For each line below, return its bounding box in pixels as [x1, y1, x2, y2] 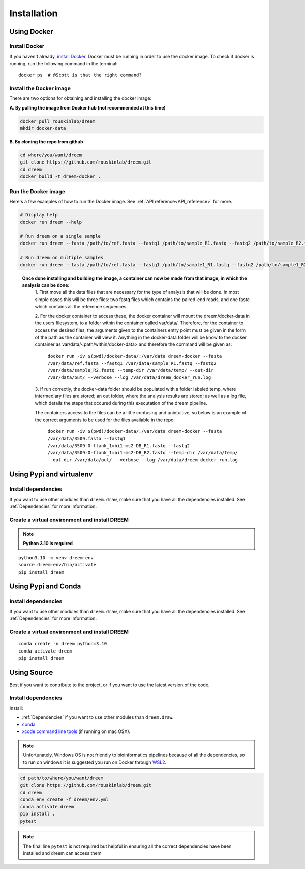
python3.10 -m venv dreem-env [18, 555, 94, 560]
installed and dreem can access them [23, 850, 102, 856]
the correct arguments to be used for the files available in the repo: [35, 417, 175, 423]
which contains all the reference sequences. [35, 304, 128, 310]
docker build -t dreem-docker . [20, 174, 101, 179]
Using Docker [9, 27, 53, 36]
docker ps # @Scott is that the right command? [18, 72, 142, 78]
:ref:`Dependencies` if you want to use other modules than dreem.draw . [22, 714, 174, 720]
